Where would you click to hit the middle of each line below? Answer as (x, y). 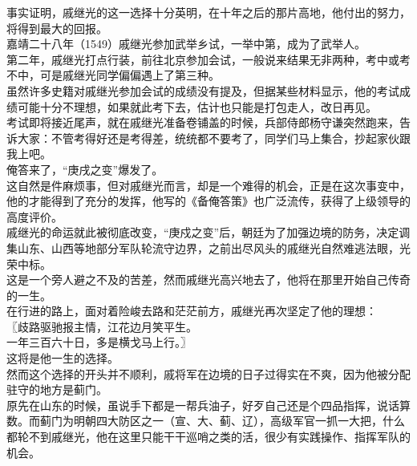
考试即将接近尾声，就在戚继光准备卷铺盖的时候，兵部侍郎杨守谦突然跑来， (203, 122)
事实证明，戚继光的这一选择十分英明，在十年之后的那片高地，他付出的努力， (208, 12)
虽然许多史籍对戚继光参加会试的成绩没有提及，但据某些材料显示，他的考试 (203, 90)
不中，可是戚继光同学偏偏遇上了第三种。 (113, 75)
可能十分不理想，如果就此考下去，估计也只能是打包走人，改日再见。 (197, 106)
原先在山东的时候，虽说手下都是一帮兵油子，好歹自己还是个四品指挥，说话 (203, 405)
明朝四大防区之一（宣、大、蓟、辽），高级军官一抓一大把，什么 (239, 421)
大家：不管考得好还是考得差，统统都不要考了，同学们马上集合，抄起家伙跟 (214, 138)
